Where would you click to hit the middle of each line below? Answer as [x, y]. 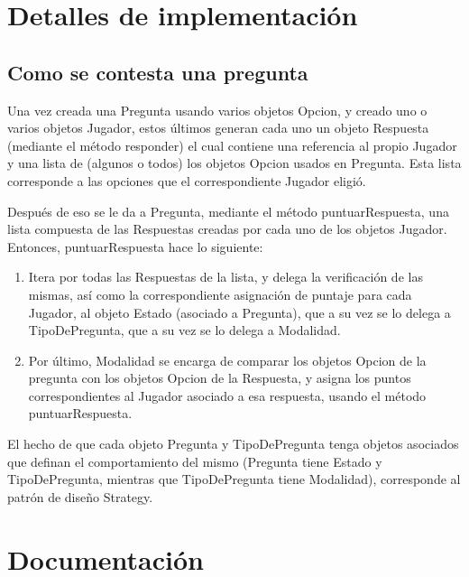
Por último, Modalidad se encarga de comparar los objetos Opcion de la [227, 360]
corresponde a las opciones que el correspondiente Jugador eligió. [187, 180]
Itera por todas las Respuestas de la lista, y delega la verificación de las [225, 277]
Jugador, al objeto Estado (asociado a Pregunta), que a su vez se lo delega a [239, 312]
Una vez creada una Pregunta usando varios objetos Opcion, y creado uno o [217, 110]
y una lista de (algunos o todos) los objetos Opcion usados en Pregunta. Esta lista [234, 163]
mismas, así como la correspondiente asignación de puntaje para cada [220, 294]
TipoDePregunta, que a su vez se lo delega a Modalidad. [184, 330]
